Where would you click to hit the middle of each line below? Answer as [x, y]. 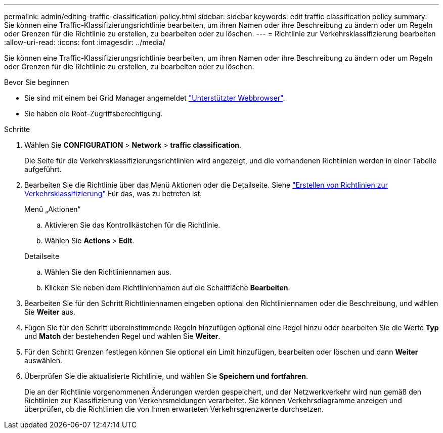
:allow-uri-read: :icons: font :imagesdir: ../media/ [85, 42]
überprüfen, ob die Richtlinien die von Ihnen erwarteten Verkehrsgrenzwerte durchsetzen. [174, 409]
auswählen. [43, 360]
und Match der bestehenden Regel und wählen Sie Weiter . [122, 336]
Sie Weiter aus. [50, 312]
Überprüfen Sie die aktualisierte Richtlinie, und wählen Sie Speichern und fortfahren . [166, 376]
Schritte [17, 129]
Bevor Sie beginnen [37, 82]
